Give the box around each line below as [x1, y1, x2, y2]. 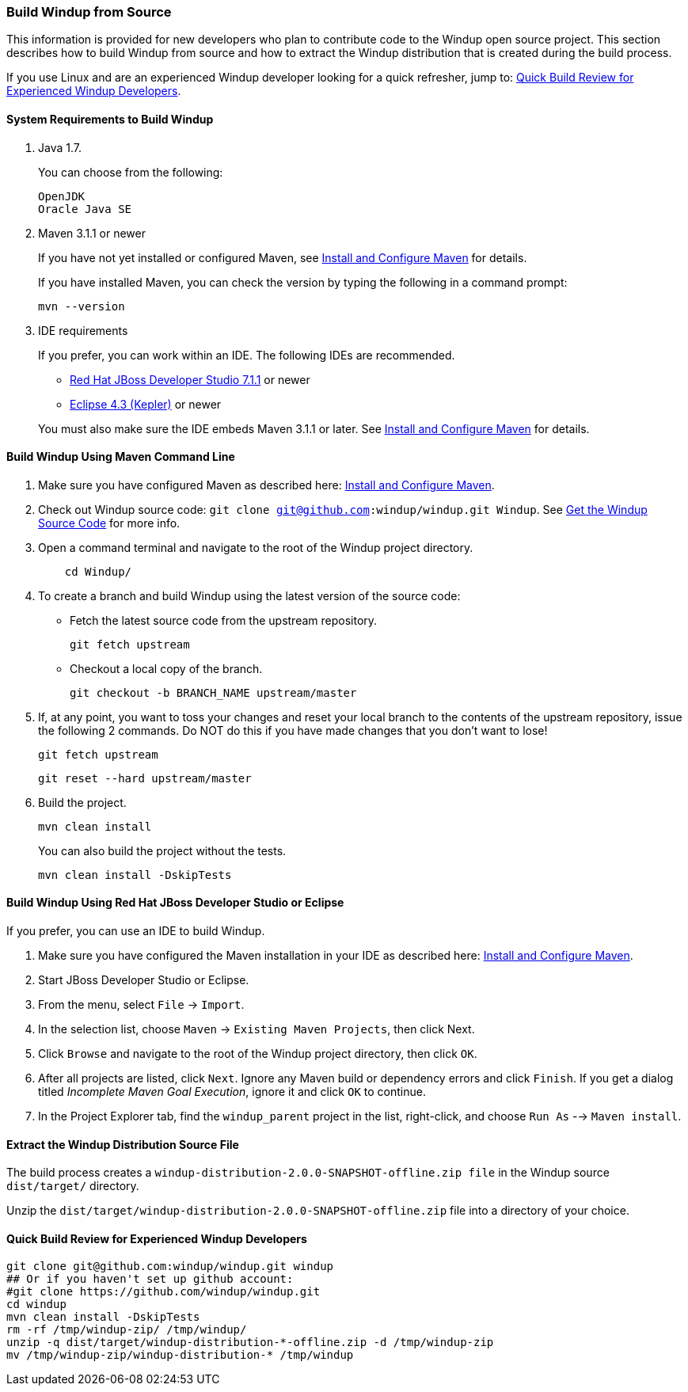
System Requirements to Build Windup [6, 112, 214, 126]
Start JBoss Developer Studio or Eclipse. [38, 973, 249, 987]
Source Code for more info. [38, 515, 181, 530]
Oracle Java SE [38, 202, 132, 215]
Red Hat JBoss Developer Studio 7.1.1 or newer [70, 372, 310, 386]
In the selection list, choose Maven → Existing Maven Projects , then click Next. [38, 1022, 475, 1036]
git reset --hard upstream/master [38, 771, 252, 785]
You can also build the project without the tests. [38, 843, 287, 858]
